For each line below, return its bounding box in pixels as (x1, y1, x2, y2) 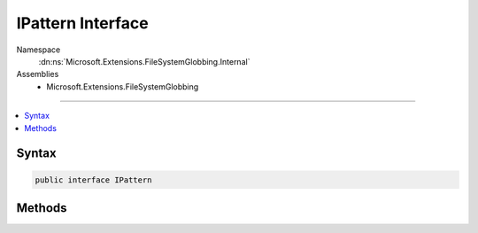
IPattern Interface (16, 13, 150, 33)
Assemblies (16, 69, 59, 80)
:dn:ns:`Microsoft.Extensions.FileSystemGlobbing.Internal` (38, 56, 251, 66)
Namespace (16, 44, 61, 55)
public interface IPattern (35, 175, 152, 185)
